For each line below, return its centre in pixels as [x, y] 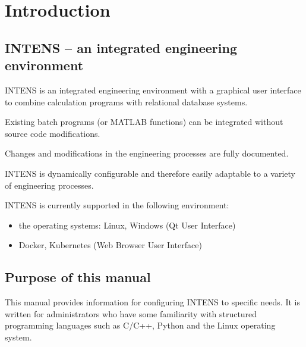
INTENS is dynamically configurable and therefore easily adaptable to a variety [150, 173]
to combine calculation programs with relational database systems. [126, 101]
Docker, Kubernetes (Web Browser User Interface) [110, 245]
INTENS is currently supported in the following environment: [117, 205]
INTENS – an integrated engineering [121, 47]
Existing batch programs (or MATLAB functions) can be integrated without [144, 122]
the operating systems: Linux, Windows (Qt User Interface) [127, 225]
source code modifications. [53, 133]
